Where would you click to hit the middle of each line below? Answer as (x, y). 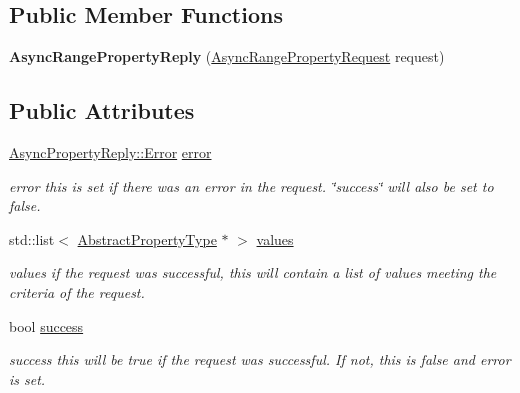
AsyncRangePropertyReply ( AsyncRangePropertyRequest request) (227, 56)
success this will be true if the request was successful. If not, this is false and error (260, 359)
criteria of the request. (77, 291)
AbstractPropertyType (147, 238)
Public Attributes (102, 110)
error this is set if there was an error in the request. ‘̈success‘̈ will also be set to (251, 185)
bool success (46, 325)
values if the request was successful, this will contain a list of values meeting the (253, 272)
